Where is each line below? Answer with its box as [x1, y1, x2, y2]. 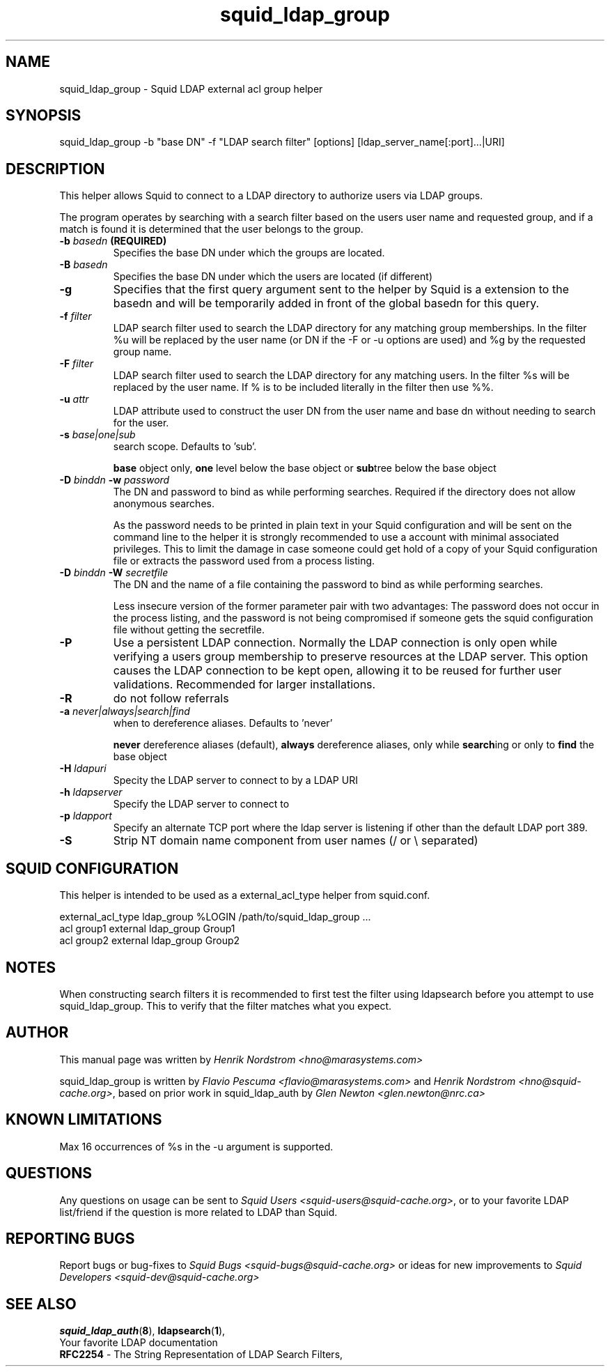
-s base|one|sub [59, 429, 136, 441]
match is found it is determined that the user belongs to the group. [59, 223, 363, 236]
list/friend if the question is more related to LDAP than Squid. [59, 1205, 338, 1218]
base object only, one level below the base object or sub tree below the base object [113, 462, 496, 475]
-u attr [59, 393, 89, 406]
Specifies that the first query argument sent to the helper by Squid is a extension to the [113, 282, 569, 297]
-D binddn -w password [59, 474, 170, 486]
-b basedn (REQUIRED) [59, 235, 167, 247]
